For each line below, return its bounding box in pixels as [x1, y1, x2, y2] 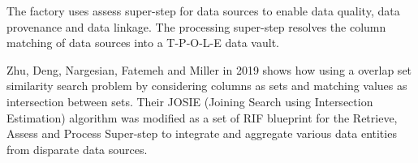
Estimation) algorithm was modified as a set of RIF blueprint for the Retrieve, [6, 109, 398, 126]
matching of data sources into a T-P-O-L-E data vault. [6, 34, 279, 51]
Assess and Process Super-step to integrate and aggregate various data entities [6, 125, 397, 142]
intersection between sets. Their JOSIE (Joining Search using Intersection [6, 92, 373, 109]
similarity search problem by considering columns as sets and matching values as [6, 77, 407, 94]
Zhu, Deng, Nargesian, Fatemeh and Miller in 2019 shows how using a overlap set [6, 61, 412, 78]
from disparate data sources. [6, 140, 148, 157]
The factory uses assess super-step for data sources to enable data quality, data [6, 2, 400, 19]
